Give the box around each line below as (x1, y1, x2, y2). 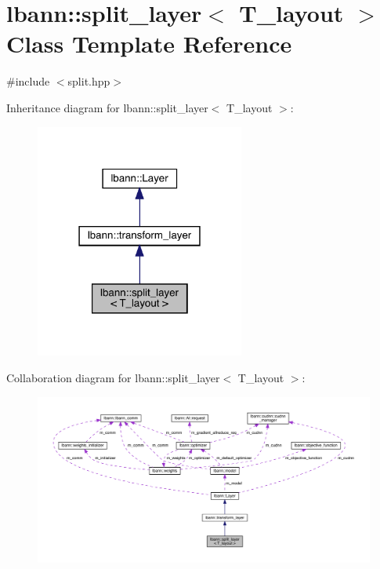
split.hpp (67, 73, 110, 89)
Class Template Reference (6, 27, 292, 60)
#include (6, 73, 50, 89)
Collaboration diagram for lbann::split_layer (6, 370, 220, 386)
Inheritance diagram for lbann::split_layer (6, 99, 208, 115)
